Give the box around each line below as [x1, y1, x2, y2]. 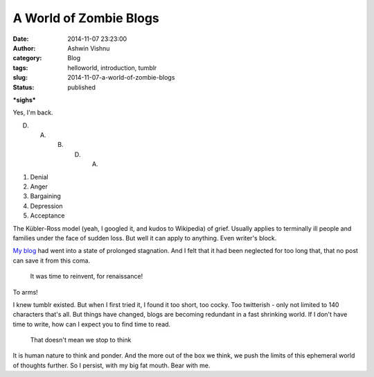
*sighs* [12, 96, 36, 104]
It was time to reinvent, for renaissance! [30, 272, 143, 281]
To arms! [12, 288, 38, 296]
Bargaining [30, 192, 62, 200]
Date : [12, 35, 29, 43]
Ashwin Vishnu [67, 44, 110, 52]
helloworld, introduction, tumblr [67, 63, 157, 72]
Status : [12, 83, 35, 91]
